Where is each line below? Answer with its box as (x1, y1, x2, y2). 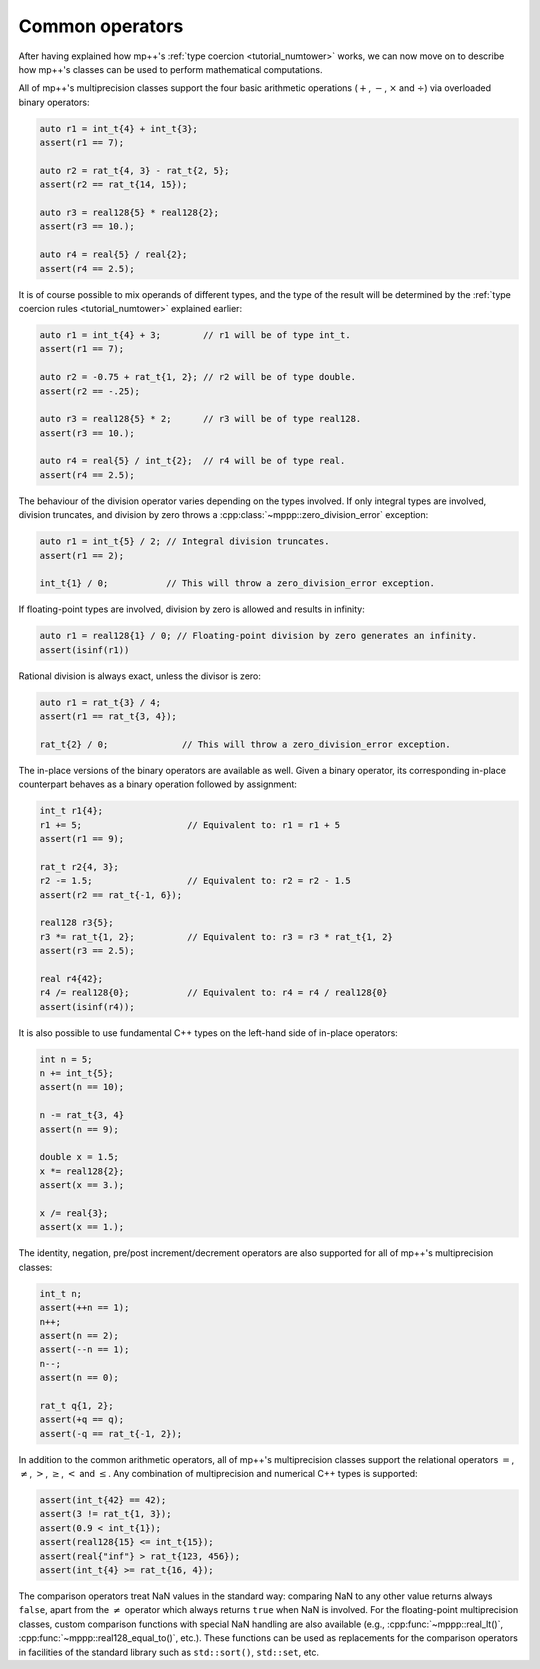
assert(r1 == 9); (39, 833, 125, 845)
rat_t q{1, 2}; (39, 1400, 114, 1411)
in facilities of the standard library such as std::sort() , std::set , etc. (18, 1646, 320, 1658)
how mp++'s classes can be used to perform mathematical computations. (18, 63, 323, 75)
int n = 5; (39, 1053, 93, 1065)
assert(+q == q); (39, 1414, 125, 1425)
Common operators (18, 15, 184, 37)
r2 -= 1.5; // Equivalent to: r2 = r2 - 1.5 (39, 875, 351, 887)
